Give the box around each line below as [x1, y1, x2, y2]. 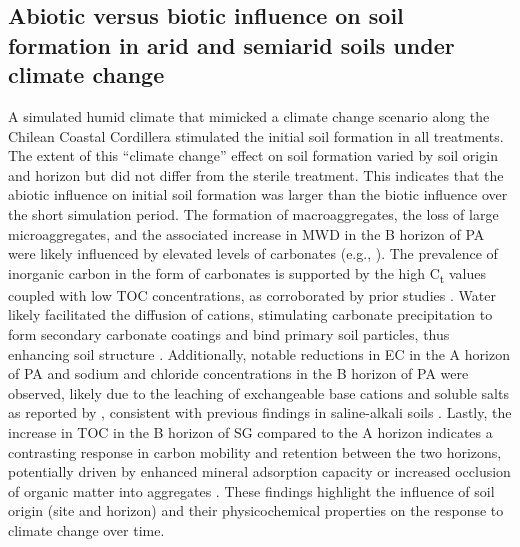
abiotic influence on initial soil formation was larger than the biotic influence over [8, 184, 508, 205]
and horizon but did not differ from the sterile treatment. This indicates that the [8, 164, 504, 185]
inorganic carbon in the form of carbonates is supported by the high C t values [8, 262, 486, 286]
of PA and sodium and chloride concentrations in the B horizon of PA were [8, 363, 469, 384]
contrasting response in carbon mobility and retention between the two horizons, [8, 441, 502, 462]
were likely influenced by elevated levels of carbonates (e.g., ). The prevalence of [8, 243, 498, 264]
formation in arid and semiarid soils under [8, 29, 455, 60]
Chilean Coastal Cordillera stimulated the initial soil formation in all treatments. [8, 125, 504, 146]
